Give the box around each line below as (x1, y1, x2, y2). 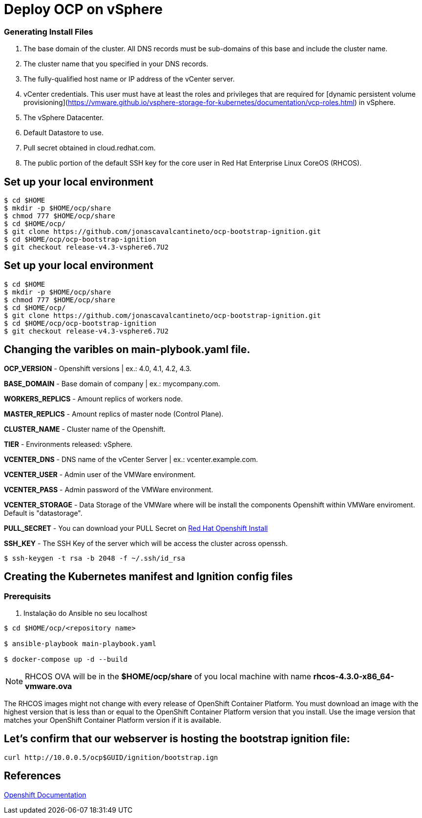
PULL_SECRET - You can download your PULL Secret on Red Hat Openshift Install (4, 524, 268, 532)
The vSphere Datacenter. (23, 113, 104, 122)
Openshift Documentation (4, 790, 86, 799)
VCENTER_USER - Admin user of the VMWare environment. (4, 470, 196, 479)
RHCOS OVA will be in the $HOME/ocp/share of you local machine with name (25, 671, 311, 681)
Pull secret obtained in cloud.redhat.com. (23, 144, 156, 152)
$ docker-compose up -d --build (4, 655, 127, 663)
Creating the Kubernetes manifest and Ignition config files (4, 570, 293, 583)
